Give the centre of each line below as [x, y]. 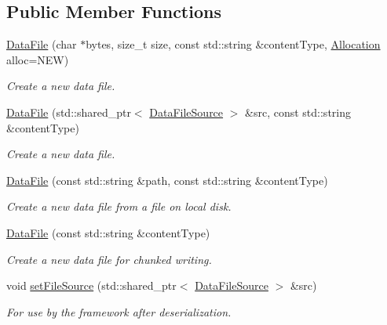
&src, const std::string [298, 112]
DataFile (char [42, 44]
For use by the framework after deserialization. [119, 311]
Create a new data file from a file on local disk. [119, 206]
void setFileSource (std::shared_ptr [91, 285]
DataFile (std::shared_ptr [69, 112]
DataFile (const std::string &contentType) [108, 232]
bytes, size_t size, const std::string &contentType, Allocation [233, 44]
